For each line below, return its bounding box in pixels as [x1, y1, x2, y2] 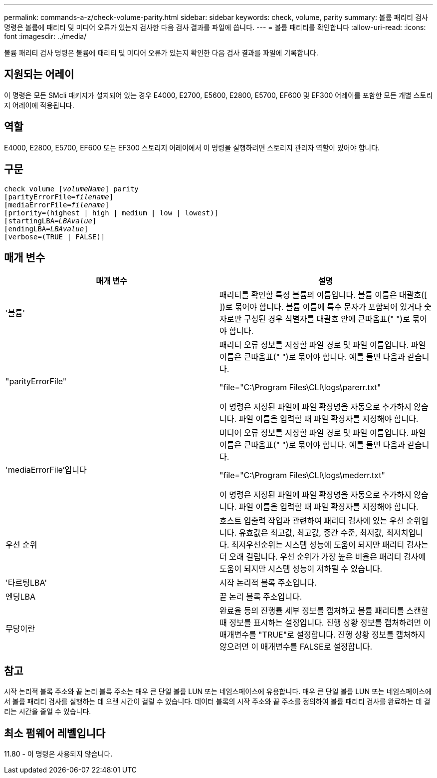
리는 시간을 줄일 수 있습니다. [4, 707, 91, 716]
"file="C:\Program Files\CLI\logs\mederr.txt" [219, 470, 385, 481]
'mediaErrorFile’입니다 [5, 465, 87, 475]
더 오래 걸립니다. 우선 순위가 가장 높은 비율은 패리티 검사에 [219, 552, 426, 562]
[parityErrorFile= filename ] [4, 192, 114, 201]
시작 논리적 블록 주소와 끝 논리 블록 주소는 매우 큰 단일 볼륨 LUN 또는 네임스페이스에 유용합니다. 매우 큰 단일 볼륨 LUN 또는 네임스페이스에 [4, 687, 432, 696]
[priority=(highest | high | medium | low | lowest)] [4, 208, 218, 217]
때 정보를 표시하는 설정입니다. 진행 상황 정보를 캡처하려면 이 [219, 618, 431, 628]
